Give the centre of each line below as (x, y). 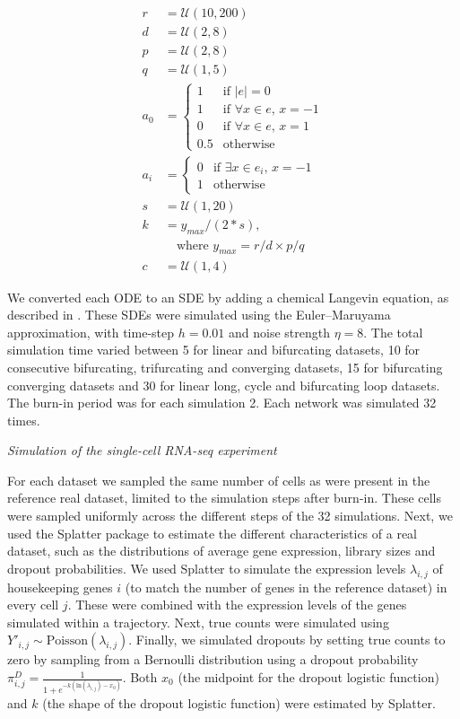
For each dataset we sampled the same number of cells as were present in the (219, 480)
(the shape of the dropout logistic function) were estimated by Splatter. (239, 703)
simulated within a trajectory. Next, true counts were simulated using (198, 622)
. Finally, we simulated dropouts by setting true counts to (287, 640)
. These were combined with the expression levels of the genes (237, 605)
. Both (140, 677)
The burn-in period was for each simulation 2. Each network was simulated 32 (222, 403)
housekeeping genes (60, 587)
